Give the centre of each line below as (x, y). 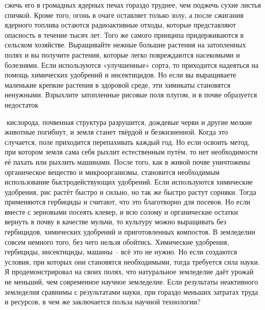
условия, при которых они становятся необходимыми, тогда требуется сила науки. (132, 261)
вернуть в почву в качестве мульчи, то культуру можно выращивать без (116, 222)
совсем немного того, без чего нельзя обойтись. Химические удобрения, (117, 241)
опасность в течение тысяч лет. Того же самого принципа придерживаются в (124, 34)
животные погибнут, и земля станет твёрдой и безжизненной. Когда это (116, 132)
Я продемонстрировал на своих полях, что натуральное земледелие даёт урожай (129, 272)
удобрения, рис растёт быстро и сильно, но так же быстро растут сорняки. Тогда (130, 191)
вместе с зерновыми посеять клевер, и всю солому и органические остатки (121, 211)
